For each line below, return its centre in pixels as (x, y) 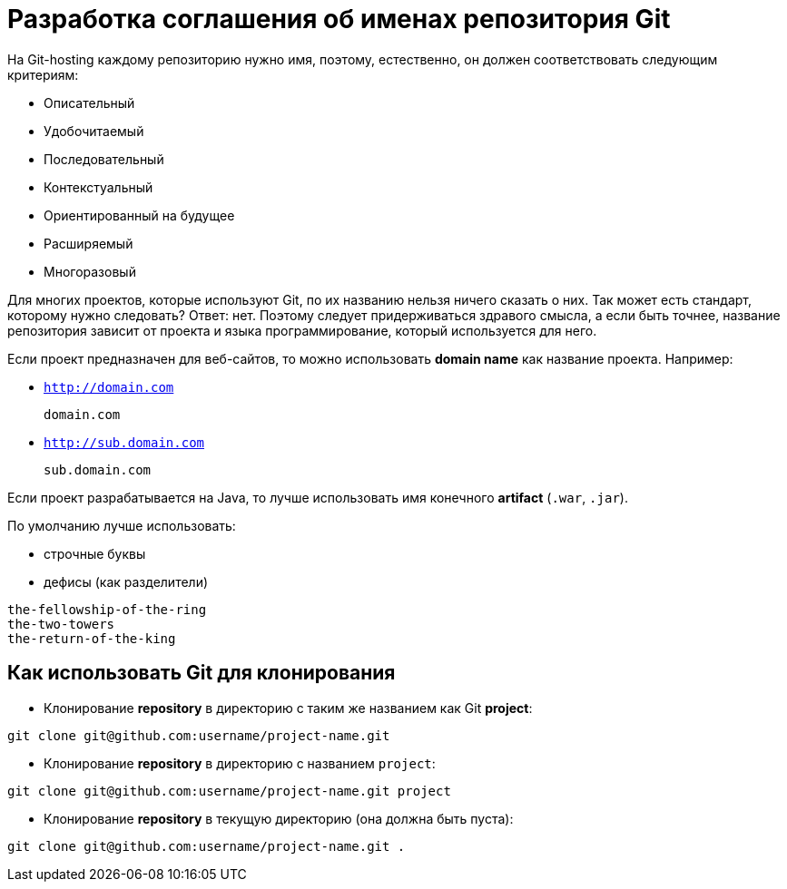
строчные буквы (95, 553)
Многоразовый (90, 271)
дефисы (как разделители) (126, 581)
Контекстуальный (98, 187)
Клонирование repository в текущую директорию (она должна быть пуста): (279, 818)
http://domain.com (109, 387)
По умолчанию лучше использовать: (122, 525)
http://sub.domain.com (124, 442)
